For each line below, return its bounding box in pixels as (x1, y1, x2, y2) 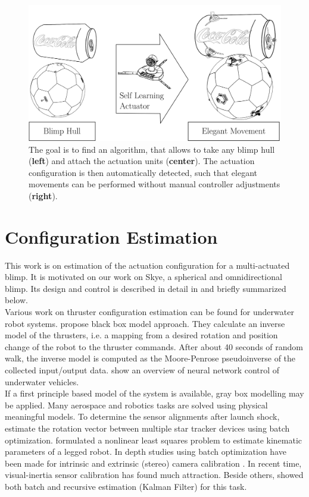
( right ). (29, 189, 58, 202)
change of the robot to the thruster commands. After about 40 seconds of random (5, 340, 304, 353)
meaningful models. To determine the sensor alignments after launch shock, (5, 410, 280, 423)
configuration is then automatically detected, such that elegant (29, 166, 258, 178)
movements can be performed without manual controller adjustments (29, 178, 280, 190)
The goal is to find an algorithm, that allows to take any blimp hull (29, 143, 275, 155)
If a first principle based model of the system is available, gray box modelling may (5, 387, 304, 400)
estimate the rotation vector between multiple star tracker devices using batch (5, 421, 290, 434)
